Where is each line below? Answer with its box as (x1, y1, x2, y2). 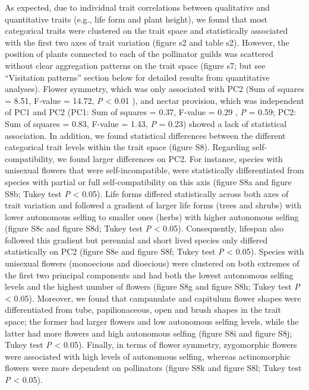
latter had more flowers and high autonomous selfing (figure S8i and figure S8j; (5, 326, 292, 339)
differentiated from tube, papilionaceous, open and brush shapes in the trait (5, 303, 281, 316)
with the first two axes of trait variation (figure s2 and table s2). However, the (5, 36, 289, 48)
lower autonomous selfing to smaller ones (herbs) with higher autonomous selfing (5, 210, 299, 223)
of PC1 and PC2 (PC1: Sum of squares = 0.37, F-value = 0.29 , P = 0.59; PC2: (5, 106, 297, 118)
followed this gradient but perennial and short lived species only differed (5, 233, 268, 246)
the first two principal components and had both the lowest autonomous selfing (5, 268, 294, 281)
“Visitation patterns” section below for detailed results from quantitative (5, 71, 270, 83)
